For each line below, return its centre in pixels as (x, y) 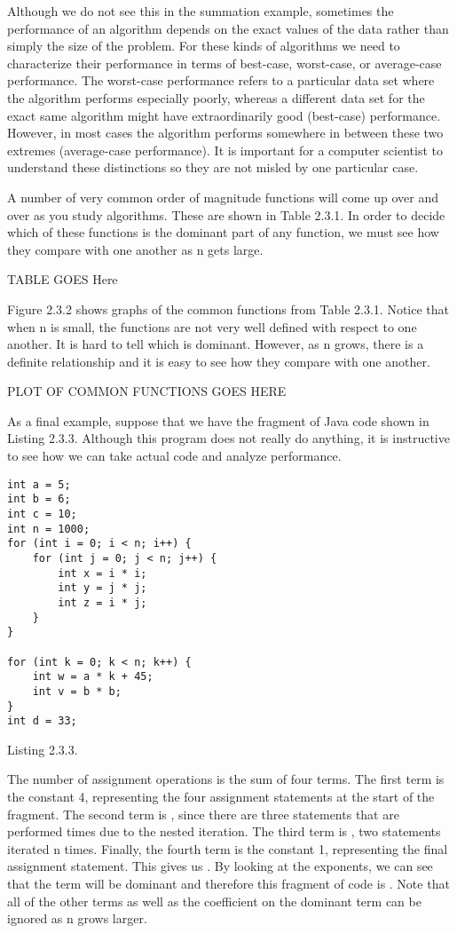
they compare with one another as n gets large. (135, 249)
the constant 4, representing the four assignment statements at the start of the (221, 796)
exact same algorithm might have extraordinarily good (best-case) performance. (224, 115)
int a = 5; (39, 484)
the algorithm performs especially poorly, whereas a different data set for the (216, 97)
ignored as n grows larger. (77, 918)
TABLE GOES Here (63, 279)
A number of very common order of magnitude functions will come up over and (223, 197)
